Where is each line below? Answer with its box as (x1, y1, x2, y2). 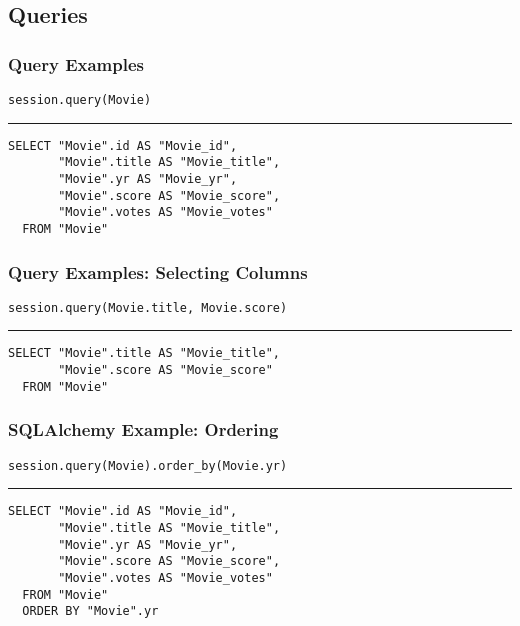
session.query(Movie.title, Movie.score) (8, 300, 288, 315)
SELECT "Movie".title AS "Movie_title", (8, 346, 281, 361)
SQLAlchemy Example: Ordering (8, 417, 279, 442)
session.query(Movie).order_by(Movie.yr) (8, 458, 288, 473)
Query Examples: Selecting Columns (8, 259, 308, 284)
